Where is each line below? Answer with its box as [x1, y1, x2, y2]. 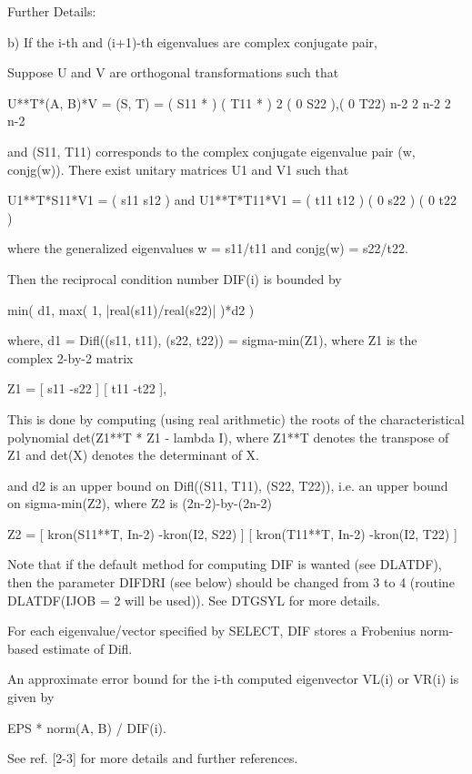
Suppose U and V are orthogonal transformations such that [7, 63, 339, 82]
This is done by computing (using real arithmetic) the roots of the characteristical [7, 409, 465, 428]
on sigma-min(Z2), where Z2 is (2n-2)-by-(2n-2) [7, 494, 273, 513]
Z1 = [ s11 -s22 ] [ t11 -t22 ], [7, 379, 167, 398]
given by [7, 687, 55, 707]
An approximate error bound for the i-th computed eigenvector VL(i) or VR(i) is [7, 669, 459, 688]
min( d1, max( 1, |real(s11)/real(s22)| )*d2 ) [7, 300, 255, 319]
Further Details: [7, 2, 96, 20]
